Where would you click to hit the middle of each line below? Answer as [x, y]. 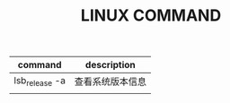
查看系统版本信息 [110, 82]
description [111, 65]
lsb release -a [40, 81]
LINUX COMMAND [151, 16]
